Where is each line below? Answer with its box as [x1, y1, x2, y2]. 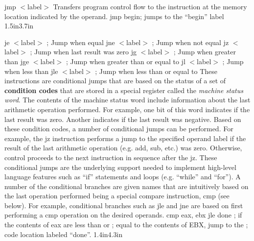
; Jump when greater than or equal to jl [66, 56, 185, 66]
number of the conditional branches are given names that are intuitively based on [4, 181, 249, 191]
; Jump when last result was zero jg [30, 47, 137, 57]
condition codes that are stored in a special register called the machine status [4, 85, 243, 95]
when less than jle [4, 66, 58, 76]
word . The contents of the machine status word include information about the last [4, 95, 251, 105]
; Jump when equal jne [46, 37, 115, 47]
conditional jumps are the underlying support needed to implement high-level [4, 162, 236, 172]
